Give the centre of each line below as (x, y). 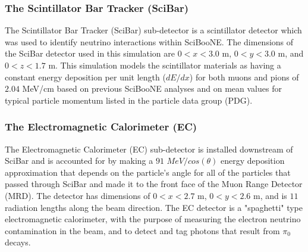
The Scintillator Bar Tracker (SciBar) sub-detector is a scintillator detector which (153, 30)
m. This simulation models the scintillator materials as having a (165, 65)
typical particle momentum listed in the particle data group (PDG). (129, 100)
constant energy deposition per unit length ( (85, 77)
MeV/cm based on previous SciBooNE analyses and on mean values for (152, 88)
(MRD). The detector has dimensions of (78, 195)
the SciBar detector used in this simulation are (90, 53)
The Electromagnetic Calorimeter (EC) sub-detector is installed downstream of (149, 149)
